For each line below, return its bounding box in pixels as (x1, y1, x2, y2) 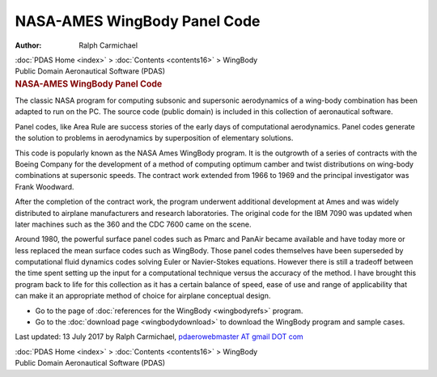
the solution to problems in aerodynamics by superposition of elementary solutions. (15, 133, 294, 143)
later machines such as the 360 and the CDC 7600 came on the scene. (15, 219, 252, 229)
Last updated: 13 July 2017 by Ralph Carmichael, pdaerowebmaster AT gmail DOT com (15, 332, 303, 341)
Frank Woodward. (15, 182, 74, 192)
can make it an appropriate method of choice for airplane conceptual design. (15, 291, 271, 301)
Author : (15, 40, 42, 50)
